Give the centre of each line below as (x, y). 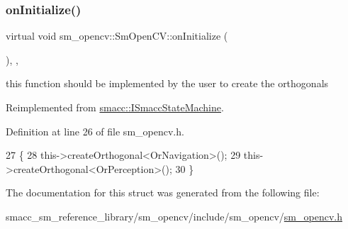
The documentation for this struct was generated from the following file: (163, 192)
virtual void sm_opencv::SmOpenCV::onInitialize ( (117, 36)
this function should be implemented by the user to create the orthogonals (167, 83)
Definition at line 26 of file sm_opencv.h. (95, 131)
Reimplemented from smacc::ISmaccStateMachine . (115, 107)
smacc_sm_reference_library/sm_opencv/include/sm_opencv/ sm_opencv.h (174, 216)
